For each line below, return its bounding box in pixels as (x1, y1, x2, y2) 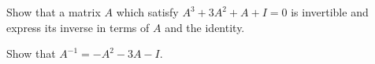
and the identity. (165, 19, 245, 35)
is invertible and (291, 4, 369, 20)
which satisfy (116, 4, 179, 20)
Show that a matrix (6, 4, 101, 20)
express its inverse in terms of (6, 19, 150, 35)
